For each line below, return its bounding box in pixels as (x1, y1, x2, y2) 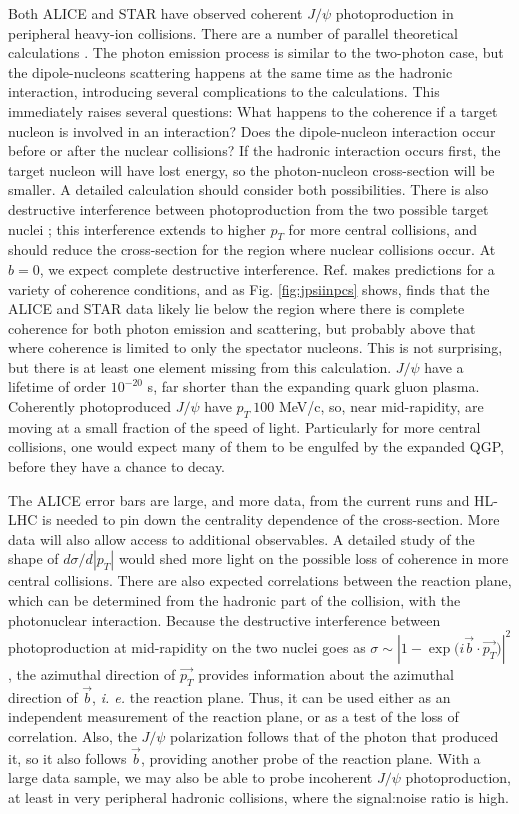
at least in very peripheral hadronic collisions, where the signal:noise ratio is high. (8, 786, 509, 807)
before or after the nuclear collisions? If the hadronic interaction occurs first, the (8, 140, 501, 161)
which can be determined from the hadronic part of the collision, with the (8, 590, 461, 611)
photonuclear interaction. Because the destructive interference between (8, 609, 441, 630)
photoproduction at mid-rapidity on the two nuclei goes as (8, 636, 366, 657)
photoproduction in (335, 3, 454, 23)
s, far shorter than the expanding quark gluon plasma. (147, 376, 480, 397)
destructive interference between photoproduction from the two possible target (8, 198, 489, 219)
